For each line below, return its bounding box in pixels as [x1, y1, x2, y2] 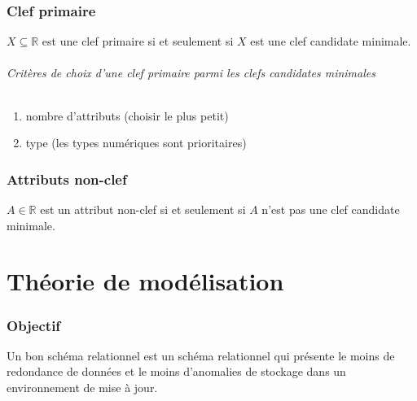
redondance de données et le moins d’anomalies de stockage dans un [7, 363, 346, 380]
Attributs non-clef [7, 168, 127, 189]
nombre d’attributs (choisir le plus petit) [25, 107, 229, 124]
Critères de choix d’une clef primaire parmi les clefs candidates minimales [7, 64, 375, 81]
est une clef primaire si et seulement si [42, 33, 234, 50]
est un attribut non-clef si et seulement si [40, 201, 246, 218]
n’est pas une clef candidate [261, 201, 400, 218]
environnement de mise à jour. [7, 378, 158, 395]
